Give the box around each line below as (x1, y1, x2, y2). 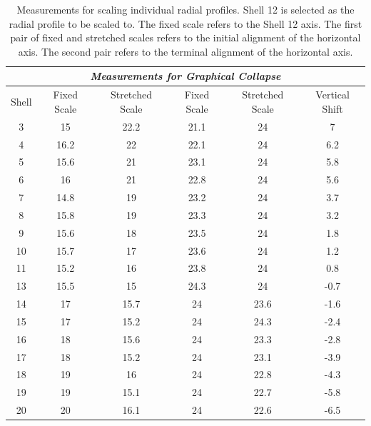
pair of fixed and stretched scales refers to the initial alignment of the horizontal (10, 30, 361, 45)
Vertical (315, 87, 350, 102)
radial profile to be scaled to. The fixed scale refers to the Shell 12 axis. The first (9, 16, 362, 31)
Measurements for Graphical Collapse (90, 69, 281, 83)
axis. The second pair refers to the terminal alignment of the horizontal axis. (18, 44, 353, 59)
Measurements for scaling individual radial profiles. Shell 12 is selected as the (16, 2, 355, 16)
